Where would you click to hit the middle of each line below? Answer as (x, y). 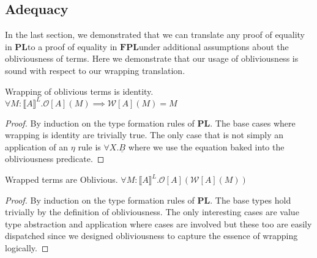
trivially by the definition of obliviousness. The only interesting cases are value (152, 212)
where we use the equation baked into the (206, 146)
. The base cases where (253, 123)
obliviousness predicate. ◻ (55, 159)
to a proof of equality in (73, 46)
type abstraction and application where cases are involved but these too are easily (158, 223)
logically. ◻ (27, 248)
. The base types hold (251, 200)
